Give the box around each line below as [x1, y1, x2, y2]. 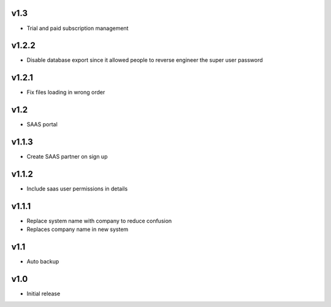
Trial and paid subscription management [26, 25, 129, 32]
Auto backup [26, 258, 59, 265]
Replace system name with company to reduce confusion [26, 217, 172, 224]
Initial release [26, 290, 61, 297]
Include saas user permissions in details [26, 185, 128, 192]
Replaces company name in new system [26, 226, 129, 233]
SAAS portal [26, 121, 58, 128]
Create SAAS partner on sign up [26, 153, 108, 161]
